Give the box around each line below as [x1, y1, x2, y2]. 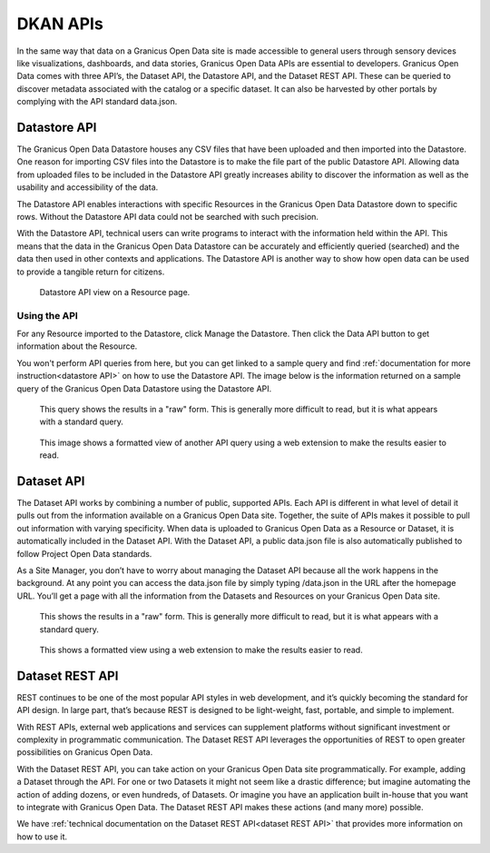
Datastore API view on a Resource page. [39, 286, 191, 297]
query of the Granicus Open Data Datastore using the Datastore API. [16, 382, 272, 394]
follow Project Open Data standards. [16, 548, 152, 559]
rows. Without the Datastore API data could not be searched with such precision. [16, 211, 319, 222]
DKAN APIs [16, 14, 103, 34]
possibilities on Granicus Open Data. [16, 747, 153, 758]
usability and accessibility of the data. [16, 182, 159, 193]
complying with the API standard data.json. [16, 96, 178, 107]
